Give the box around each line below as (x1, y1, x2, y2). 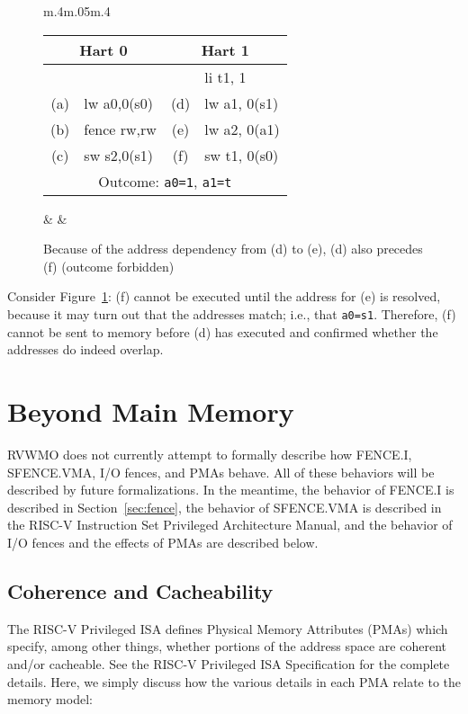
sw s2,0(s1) (84, 144, 154, 165)
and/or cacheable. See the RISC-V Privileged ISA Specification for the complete (7, 654, 450, 673)
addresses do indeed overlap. (7, 340, 164, 359)
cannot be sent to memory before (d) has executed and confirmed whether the (7, 322, 438, 341)
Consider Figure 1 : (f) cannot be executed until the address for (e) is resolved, (7, 287, 441, 306)
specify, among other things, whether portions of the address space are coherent (7, 637, 446, 656)
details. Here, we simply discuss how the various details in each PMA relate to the (7, 672, 462, 691)
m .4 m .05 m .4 (43, 2, 111, 20)
